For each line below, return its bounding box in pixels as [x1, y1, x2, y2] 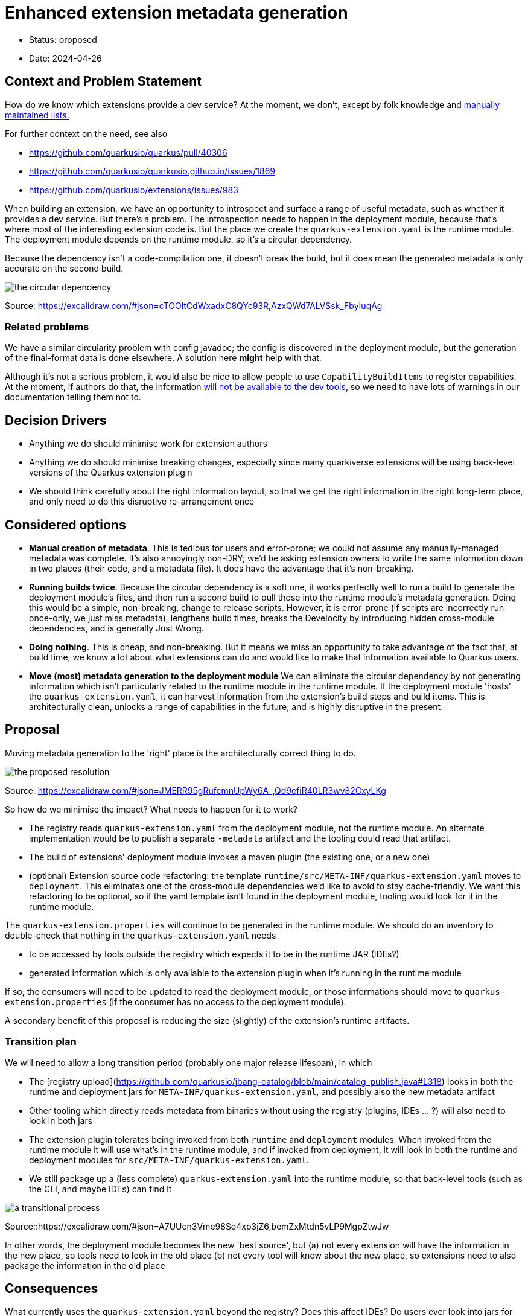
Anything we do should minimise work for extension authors [29, 438, 267, 449]
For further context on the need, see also [5, 128, 168, 139]
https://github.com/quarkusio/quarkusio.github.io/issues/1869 [29, 165, 276, 176]
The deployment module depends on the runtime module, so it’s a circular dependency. [5, 234, 352, 244]
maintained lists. [5, 109, 69, 120]
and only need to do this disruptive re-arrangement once [29, 496, 255, 507]
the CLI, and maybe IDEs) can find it [29, 1183, 172, 1194]
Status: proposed [29, 34, 97, 45]
